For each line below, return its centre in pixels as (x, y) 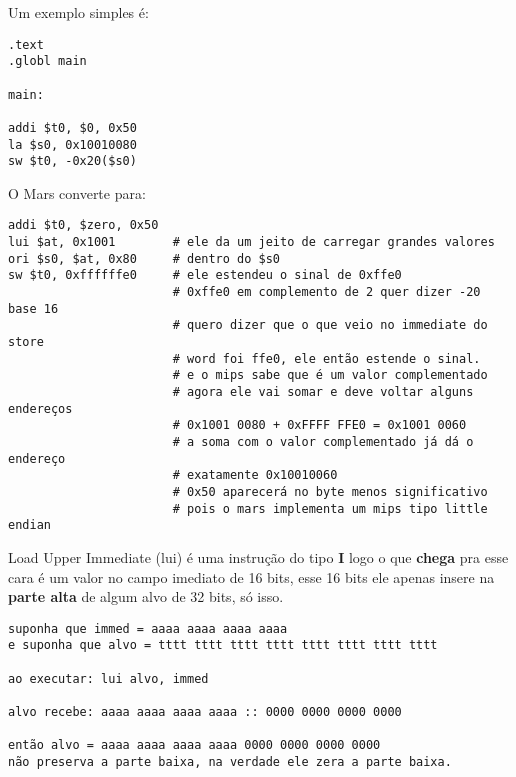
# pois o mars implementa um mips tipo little (330, 508)
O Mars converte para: (77, 192)
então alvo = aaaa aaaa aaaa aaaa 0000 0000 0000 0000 (194, 745)
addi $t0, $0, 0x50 (72, 127)
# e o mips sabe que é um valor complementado (330, 375)
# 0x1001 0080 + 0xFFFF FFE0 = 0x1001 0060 (319, 425)
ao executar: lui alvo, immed (108, 678)
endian (29, 525)
